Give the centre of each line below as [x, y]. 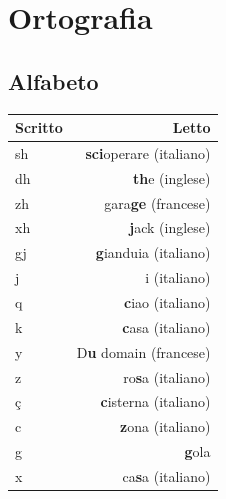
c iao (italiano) [167, 301]
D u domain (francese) [143, 351]
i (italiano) [178, 277]
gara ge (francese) [157, 202]
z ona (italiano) [165, 426]
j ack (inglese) [170, 227]
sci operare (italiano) [148, 152]
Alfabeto [53, 80]
